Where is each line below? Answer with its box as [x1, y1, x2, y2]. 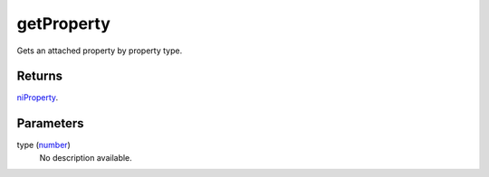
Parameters [16, 116, 84, 131]
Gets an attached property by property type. [16, 45, 183, 56]
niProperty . [16, 92, 59, 103]
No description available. [39, 152, 133, 163]
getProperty [16, 14, 110, 33]
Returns [16, 69, 63, 84]
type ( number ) [16, 140, 72, 151]
